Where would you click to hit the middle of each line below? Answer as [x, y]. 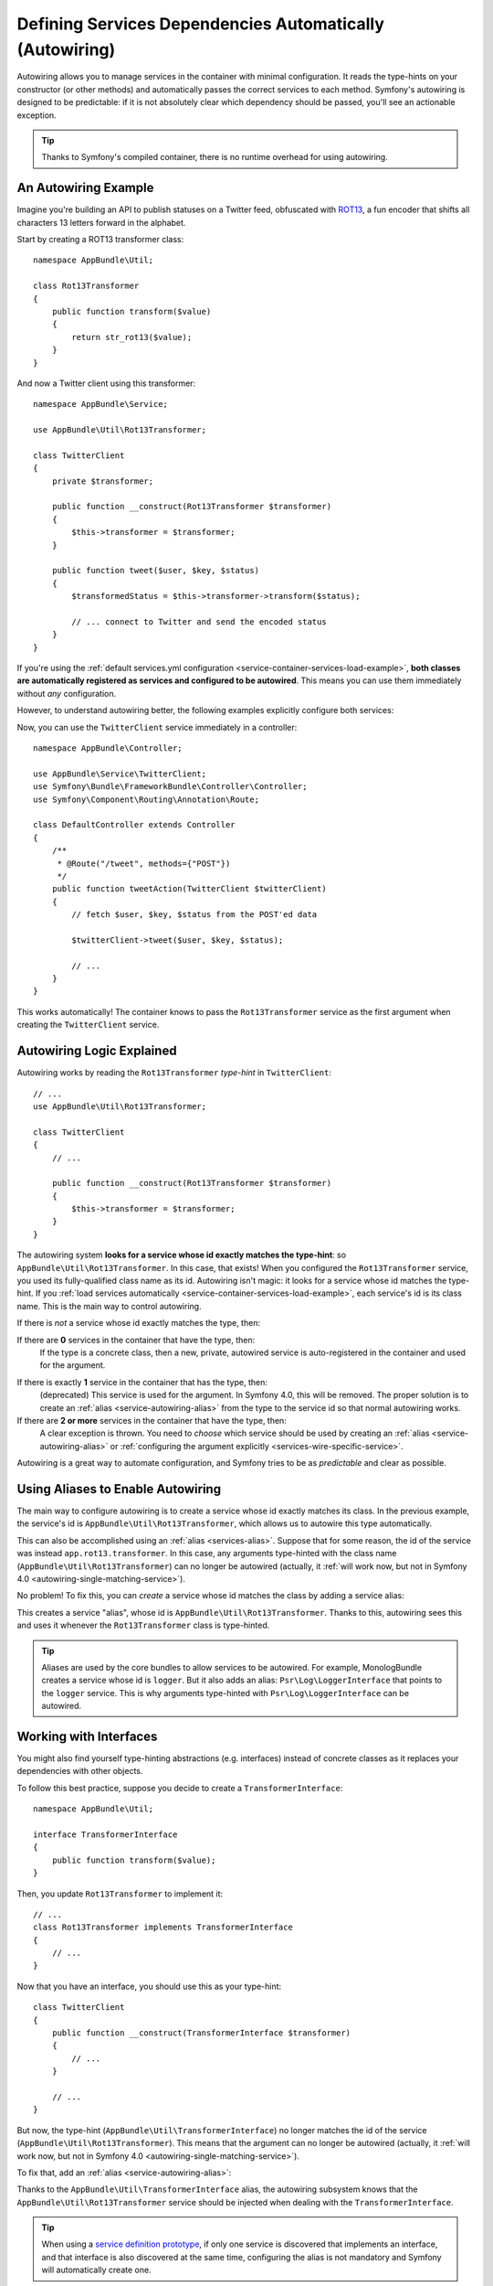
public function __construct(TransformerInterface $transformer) [201, 2033]
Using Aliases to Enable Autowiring [119, 1489]
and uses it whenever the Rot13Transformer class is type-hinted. [143, 1625]
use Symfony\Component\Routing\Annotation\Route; [147, 799]
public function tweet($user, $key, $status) [156, 571]
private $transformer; [103, 481]
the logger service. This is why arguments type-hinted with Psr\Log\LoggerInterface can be [226, 1693]
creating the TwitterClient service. [88, 1025]
